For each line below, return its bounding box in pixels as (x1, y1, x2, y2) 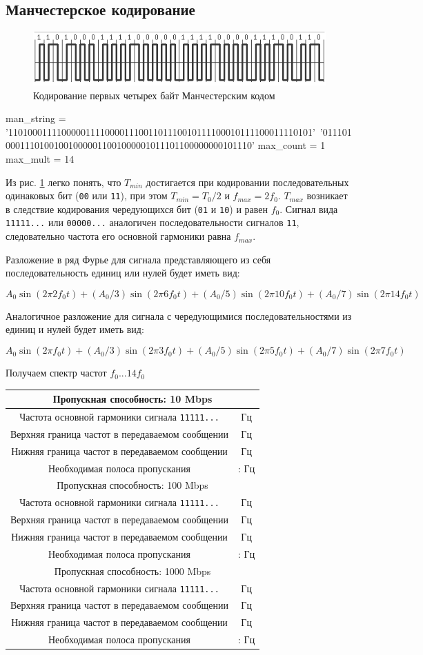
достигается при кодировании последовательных (146, 174, 349, 189)
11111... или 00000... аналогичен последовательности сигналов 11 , (6, 215, 299, 230)
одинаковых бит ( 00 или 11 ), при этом (6, 188, 168, 203)
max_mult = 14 (6, 151, 75, 165)
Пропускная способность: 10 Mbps (52, 392, 213, 406)
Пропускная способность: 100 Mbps (57, 478, 208, 492)
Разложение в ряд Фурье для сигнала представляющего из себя (6, 252, 271, 266)
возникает (306, 188, 348, 203)
